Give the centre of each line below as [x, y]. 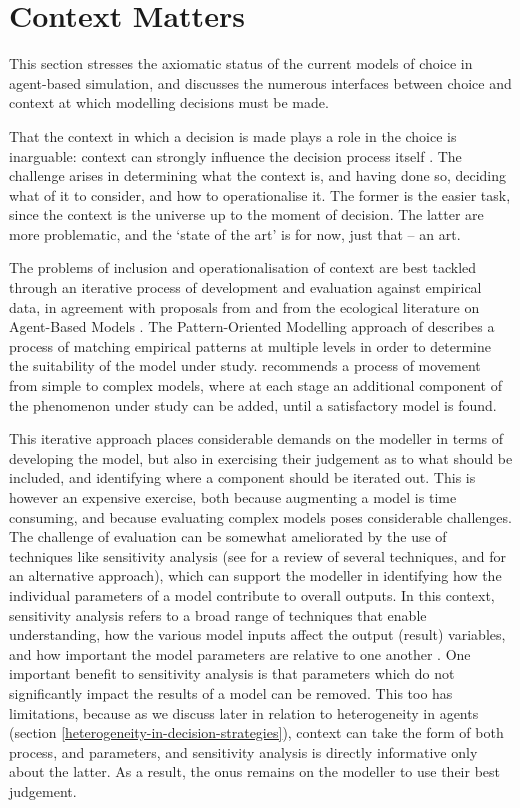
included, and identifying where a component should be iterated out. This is [242, 477]
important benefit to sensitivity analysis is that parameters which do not [232, 673]
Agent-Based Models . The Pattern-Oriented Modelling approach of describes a [252, 326]
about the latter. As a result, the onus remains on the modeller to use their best [255, 771]
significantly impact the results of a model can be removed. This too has [231, 692]
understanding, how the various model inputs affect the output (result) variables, [257, 634]
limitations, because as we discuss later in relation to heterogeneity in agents [244, 712]
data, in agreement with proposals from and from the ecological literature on [244, 306]
